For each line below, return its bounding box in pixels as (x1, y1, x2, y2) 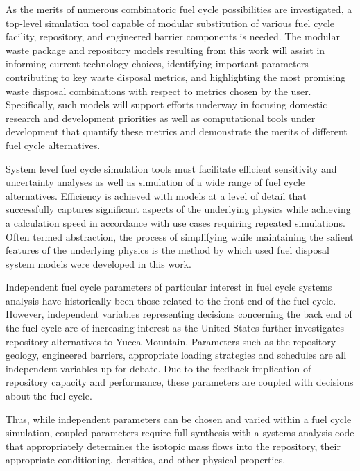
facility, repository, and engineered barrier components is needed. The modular (6, 29, 340, 44)
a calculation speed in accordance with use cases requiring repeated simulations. (6, 215, 345, 230)
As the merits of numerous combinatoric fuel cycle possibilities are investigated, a (6, 2, 352, 16)
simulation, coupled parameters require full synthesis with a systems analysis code (6, 425, 354, 440)
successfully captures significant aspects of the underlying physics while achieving (6, 202, 351, 216)
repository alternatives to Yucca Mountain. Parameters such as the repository (6, 334, 336, 348)
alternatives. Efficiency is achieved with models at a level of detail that (6, 188, 307, 203)
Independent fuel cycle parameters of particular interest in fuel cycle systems (6, 280, 332, 294)
